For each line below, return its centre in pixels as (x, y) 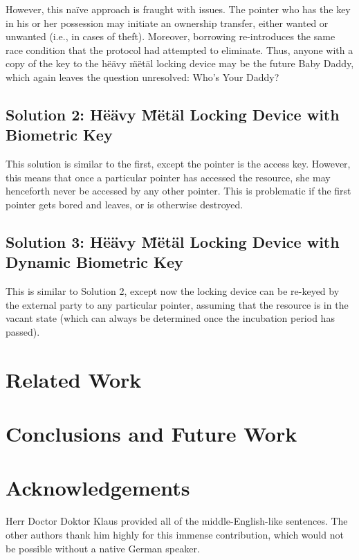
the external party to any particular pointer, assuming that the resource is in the (177, 304)
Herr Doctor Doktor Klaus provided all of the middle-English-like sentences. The (177, 521)
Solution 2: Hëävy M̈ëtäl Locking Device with (173, 114)
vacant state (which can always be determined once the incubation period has (170, 318)
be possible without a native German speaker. (103, 548)
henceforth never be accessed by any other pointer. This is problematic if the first (178, 191)
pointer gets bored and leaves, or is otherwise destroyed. (125, 204)
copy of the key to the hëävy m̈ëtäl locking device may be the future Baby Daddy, (180, 63)
